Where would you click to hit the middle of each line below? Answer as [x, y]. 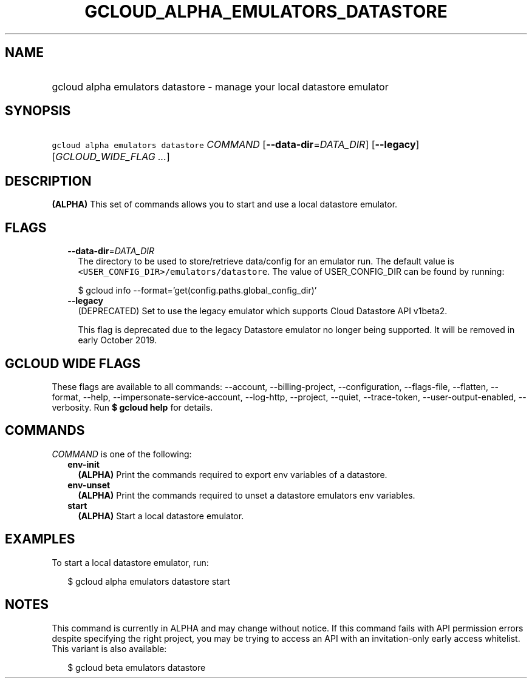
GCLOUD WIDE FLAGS [73, 363]
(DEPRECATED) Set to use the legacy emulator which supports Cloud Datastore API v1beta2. [263, 311]
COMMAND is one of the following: [122, 454]
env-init [84, 464]
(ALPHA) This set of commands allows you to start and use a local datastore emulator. [225, 204]
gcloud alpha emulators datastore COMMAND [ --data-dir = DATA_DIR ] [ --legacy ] [236, 145]
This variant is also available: [109, 648]
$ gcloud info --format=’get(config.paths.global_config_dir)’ [197, 291]
